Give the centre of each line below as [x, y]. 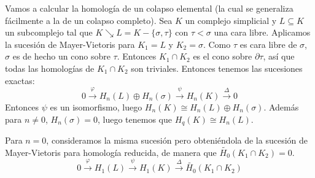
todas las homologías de [50, 68]
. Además [281, 106]
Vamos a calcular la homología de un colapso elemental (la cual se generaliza [149, 8]
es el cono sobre [223, 56]
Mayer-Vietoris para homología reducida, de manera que [111, 152]
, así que [279, 56]
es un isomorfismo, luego [96, 106]
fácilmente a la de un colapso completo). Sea [89, 20]
